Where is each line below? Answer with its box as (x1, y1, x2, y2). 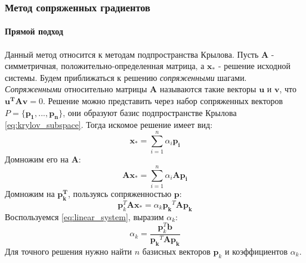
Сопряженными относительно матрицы (5, 83, 147, 95)
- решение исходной (218, 60, 290, 72)
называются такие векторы (159, 83, 256, 95)
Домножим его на (5, 153, 69, 165)
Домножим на (5, 187, 55, 199)
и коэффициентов (224, 245, 288, 257)
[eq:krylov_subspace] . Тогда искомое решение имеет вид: (5, 118, 213, 131)
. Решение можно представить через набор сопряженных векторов (42, 95, 283, 107)
